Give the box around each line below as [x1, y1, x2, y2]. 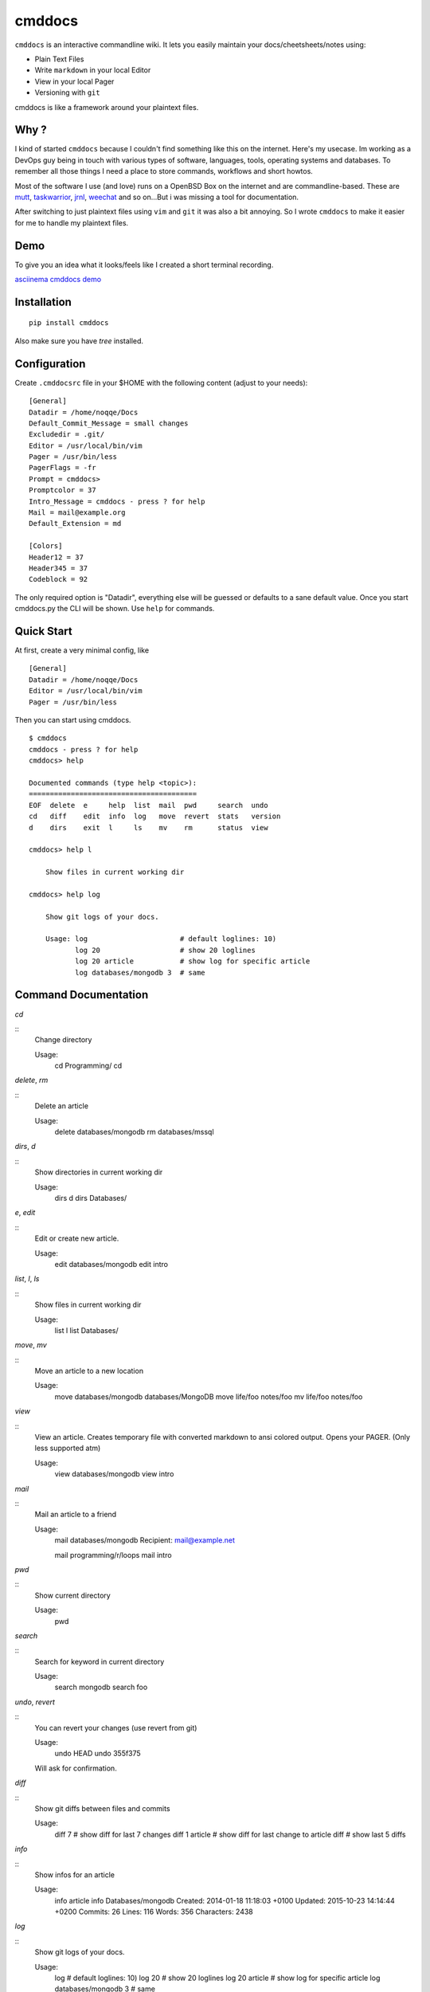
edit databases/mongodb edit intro [54, 1259, 169, 1269]
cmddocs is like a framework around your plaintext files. [14, 102, 199, 112]
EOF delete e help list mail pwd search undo [29, 801, 268, 810]
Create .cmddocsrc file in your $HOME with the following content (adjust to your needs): [14, 378, 308, 387]
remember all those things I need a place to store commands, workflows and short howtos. [14, 167, 314, 176]
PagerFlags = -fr [29, 463, 96, 473]
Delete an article [34, 1101, 89, 1111]
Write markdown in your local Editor [34, 65, 151, 75]
